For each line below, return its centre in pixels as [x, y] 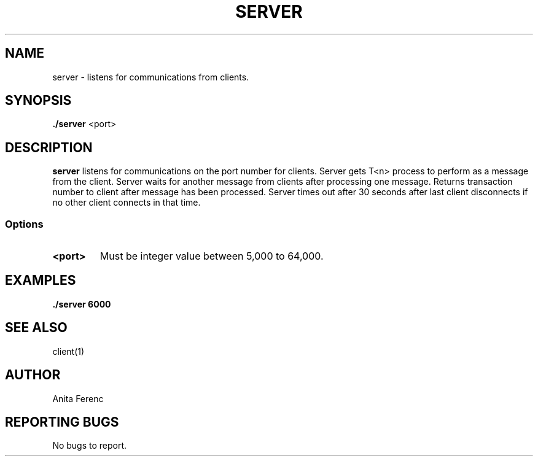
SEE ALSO [36, 328]
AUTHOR [33, 375]
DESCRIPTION [49, 147]
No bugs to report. [90, 446]
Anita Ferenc [78, 398]
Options [24, 224]
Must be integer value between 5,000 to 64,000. [212, 256]
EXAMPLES [41, 281]
